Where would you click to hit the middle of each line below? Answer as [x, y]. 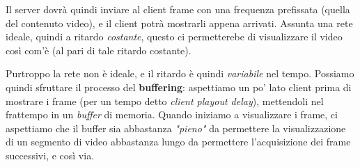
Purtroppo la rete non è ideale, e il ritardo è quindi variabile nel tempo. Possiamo [180, 73]
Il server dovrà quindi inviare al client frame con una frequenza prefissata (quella [178, 9]
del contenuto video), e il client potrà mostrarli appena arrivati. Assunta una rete [179, 23]
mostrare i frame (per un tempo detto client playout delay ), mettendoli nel [165, 101]
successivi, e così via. [50, 155]
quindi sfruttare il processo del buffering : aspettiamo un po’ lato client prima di [179, 87]
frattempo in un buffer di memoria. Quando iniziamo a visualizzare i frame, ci [172, 114]
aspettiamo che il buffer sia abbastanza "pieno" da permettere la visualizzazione [176, 128]
